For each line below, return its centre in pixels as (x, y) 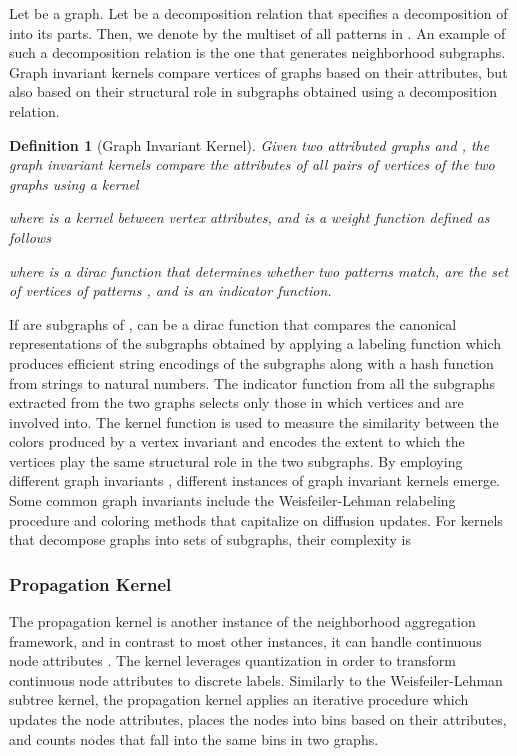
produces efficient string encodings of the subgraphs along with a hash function (251, 362)
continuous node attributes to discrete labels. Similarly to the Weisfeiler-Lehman (256, 679)
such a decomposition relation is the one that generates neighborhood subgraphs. (257, 52)
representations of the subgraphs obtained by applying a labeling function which (255, 343)
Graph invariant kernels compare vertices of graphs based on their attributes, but (258, 71)
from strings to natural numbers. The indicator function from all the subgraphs (252, 382)
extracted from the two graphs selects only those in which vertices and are (236, 402)
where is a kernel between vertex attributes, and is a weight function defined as (249, 217)
